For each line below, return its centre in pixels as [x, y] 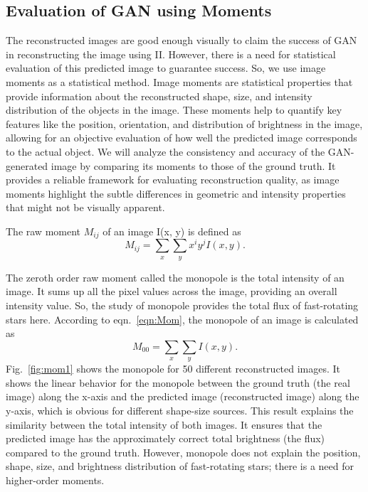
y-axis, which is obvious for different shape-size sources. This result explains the [180, 410]
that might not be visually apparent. [85, 207]
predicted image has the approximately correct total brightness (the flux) [165, 438]
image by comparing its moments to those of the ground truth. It [193, 165]
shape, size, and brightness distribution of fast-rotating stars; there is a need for [180, 466]
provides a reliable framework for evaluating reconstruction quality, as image [173, 180]
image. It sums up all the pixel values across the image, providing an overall [172, 291]
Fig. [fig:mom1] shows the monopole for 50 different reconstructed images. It [173, 369]
